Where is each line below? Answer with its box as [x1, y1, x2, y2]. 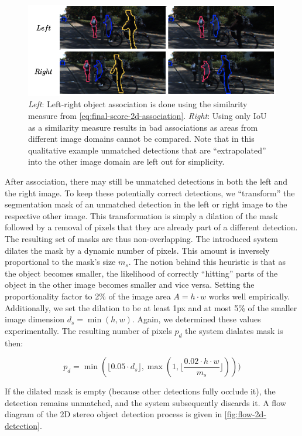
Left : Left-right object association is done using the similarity [28, 98, 248, 110]
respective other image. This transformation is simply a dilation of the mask [5, 209, 278, 222]
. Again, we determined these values [132, 313, 261, 325]
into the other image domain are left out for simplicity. [28, 155, 225, 168]
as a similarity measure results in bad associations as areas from [28, 121, 258, 133]
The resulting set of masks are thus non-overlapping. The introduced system [5, 233, 278, 244]
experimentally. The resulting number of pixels [5, 324, 172, 336]
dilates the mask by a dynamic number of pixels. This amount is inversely [5, 244, 270, 256]
